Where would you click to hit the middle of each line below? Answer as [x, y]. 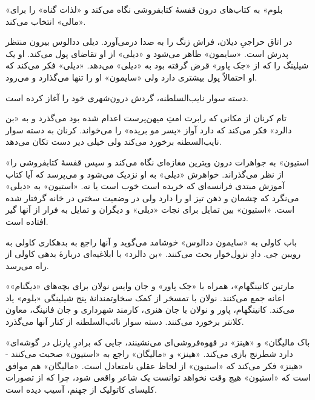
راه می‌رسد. [27, 265]
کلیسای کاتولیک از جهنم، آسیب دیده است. [81, 389]
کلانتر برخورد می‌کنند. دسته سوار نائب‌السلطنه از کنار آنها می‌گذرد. [125, 322]
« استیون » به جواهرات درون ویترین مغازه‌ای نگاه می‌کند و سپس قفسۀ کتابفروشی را [157, 162]
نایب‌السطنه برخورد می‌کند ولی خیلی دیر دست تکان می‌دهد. [114, 142]
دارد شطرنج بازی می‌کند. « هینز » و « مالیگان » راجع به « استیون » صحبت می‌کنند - [149, 354]
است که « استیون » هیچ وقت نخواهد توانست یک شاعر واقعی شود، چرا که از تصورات [158, 377]
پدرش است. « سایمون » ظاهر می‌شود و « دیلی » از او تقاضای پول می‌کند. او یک [147, 53]
